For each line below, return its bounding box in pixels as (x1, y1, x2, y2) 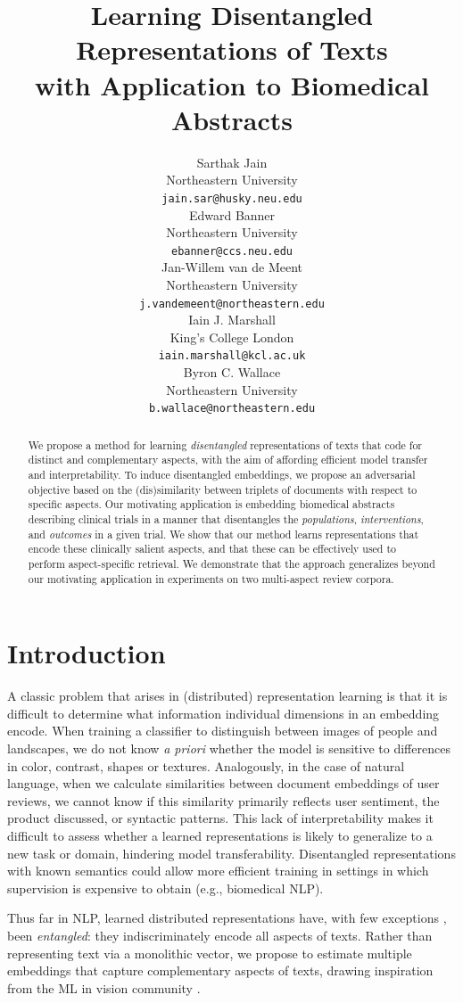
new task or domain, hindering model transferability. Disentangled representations (7, 843, 456, 862)
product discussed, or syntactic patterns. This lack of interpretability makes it (7, 809, 434, 827)
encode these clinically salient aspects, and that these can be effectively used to (28, 541, 397, 556)
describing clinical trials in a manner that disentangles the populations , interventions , (28, 511, 424, 526)
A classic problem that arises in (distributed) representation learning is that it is (7, 686, 448, 705)
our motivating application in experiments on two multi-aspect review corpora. (28, 571, 394, 586)
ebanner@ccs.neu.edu (170, 244, 294, 258)
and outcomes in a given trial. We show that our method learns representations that (28, 526, 419, 541)
